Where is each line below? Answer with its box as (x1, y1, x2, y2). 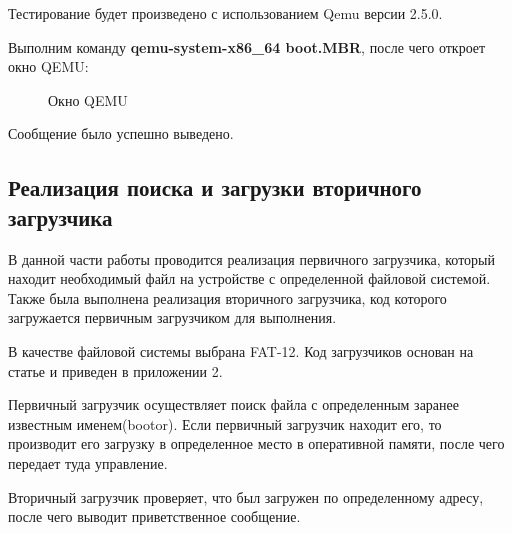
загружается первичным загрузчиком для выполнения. (8, 307, 337, 328)
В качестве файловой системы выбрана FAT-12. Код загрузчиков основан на (8, 340, 474, 361)
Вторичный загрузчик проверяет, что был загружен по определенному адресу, (8, 486, 484, 507)
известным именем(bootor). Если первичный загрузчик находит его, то (8, 413, 442, 434)
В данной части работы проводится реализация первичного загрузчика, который (8, 248, 495, 269)
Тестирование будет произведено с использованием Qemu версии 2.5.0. (8, 3, 443, 23)
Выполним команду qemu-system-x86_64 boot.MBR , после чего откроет (8, 36, 486, 57)
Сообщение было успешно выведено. (8, 123, 234, 144)
